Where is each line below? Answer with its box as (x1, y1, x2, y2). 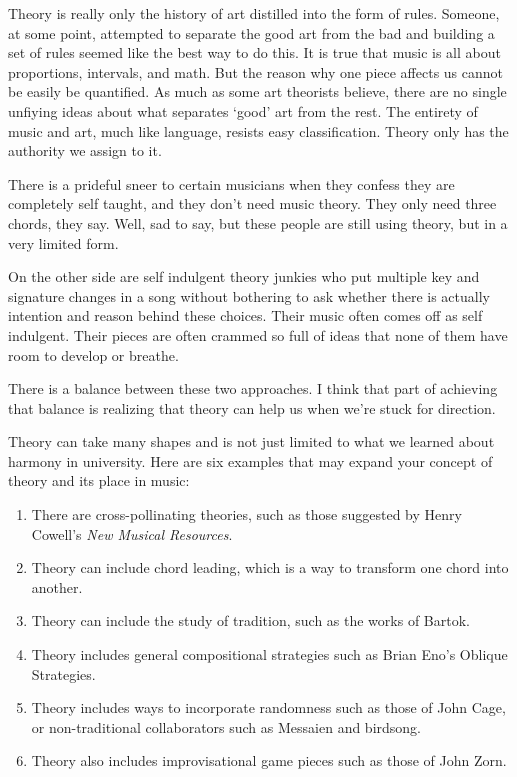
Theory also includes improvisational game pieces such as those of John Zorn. (31, 750, 507, 771)
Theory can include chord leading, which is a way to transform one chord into (31, 557, 509, 578)
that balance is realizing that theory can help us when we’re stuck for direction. (8, 397, 496, 418)
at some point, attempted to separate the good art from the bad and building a (8, 22, 495, 43)
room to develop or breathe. (8, 344, 179, 365)
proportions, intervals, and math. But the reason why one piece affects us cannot (8, 61, 503, 82)
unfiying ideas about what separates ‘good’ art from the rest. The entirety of (8, 100, 478, 121)
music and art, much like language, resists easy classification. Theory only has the (8, 120, 509, 141)
